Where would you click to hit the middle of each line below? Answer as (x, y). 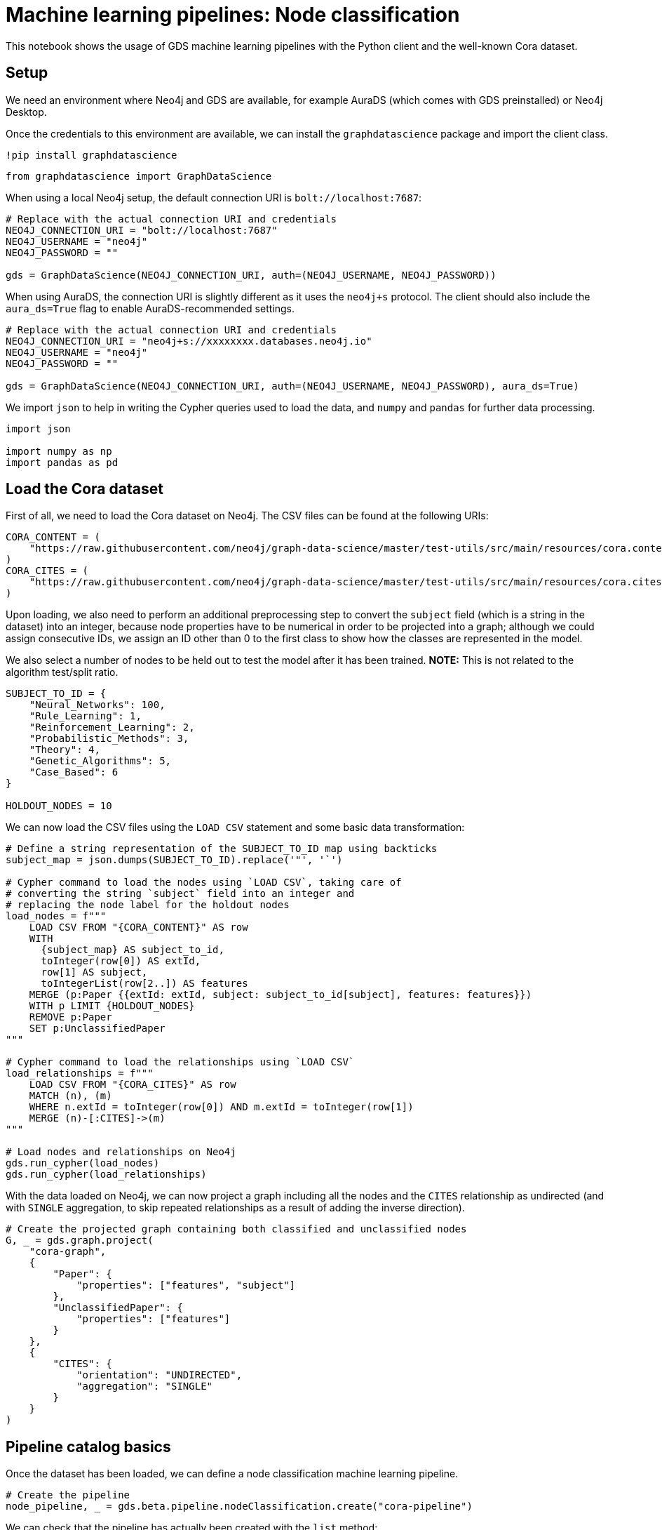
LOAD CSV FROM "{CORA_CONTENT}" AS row (139, 927)
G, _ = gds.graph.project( (80, 1240)
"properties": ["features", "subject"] (186, 1285)
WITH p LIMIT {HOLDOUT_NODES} (112, 1006)
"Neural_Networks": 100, (97, 705)
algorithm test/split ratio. (62, 672)
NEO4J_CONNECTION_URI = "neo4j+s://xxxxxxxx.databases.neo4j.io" (189, 341)
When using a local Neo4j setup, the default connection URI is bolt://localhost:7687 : (214, 197)
